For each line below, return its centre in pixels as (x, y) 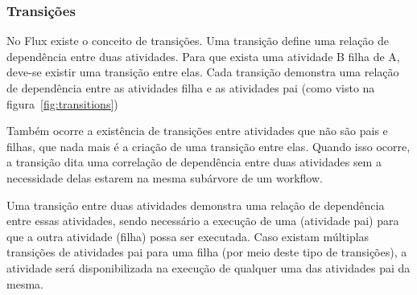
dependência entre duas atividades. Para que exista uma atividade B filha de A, (203, 56)
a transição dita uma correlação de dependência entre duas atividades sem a (194, 162)
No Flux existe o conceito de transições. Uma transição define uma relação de (198, 41)
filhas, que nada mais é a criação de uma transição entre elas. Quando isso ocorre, (208, 146)
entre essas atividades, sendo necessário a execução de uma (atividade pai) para (203, 221)
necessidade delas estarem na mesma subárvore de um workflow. (165, 177)
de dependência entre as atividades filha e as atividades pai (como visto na (191, 88)
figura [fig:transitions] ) (62, 103)
